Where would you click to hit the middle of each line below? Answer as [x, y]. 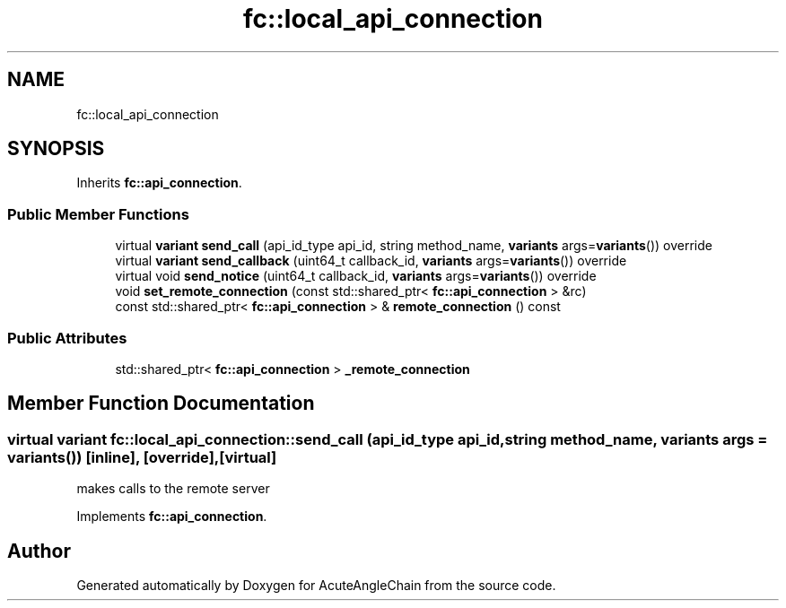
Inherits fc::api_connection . [159, 183]
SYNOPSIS [56, 149]
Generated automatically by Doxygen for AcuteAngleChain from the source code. [316, 585]
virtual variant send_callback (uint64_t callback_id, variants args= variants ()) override [371, 261]
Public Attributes [67, 338]
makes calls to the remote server [173, 489]
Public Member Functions [98, 214]
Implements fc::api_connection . [172, 517]
